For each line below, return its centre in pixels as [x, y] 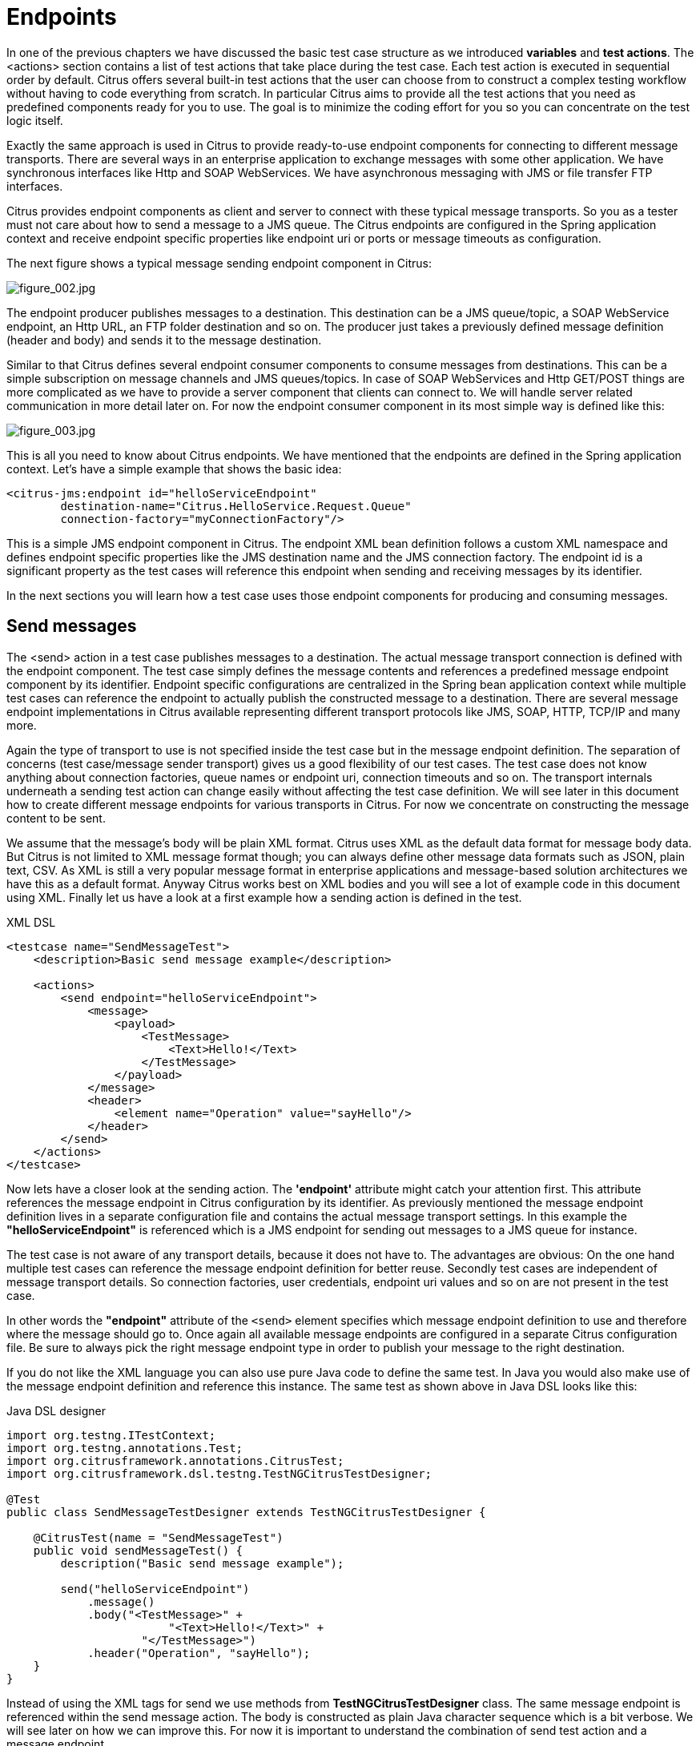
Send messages [72, 626]
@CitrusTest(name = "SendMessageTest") [158, 1537]
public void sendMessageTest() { [138, 1550]
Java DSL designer [56, 1410]
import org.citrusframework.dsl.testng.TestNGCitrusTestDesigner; [219, 1473]
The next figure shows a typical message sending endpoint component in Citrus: [219, 263]
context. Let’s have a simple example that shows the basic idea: [174, 469]
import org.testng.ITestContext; [111, 1435]
